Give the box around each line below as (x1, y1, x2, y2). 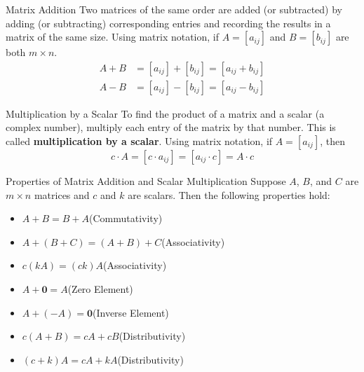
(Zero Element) (67, 282, 133, 296)
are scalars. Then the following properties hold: (128, 187, 330, 202)
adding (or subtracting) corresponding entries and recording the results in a (6, 15, 331, 30)
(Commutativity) (88, 211, 163, 226)
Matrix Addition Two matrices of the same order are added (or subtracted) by (6, 2, 343, 16)
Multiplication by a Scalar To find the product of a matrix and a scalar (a (6, 106, 325, 120)
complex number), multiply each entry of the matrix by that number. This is (6, 120, 336, 135)
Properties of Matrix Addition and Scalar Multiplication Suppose (6, 174, 286, 188)
